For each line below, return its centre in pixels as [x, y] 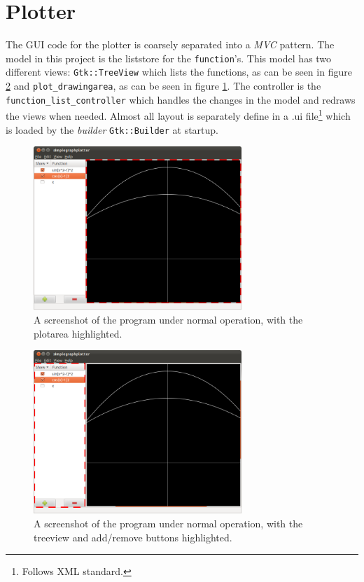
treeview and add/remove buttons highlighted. [133, 537]
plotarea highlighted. [78, 333]
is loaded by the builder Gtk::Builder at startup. [112, 129]
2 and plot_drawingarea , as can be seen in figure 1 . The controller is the [163, 86]
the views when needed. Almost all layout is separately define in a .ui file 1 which [178, 115]
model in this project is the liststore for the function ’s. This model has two [169, 58]
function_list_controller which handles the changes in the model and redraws [181, 99]
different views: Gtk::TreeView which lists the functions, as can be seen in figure [179, 72]
